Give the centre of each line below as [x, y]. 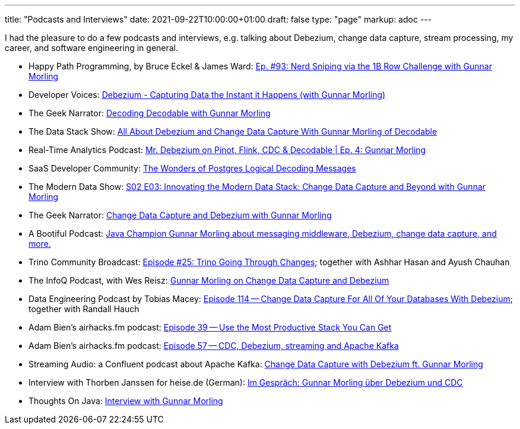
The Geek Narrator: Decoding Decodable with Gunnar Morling [150, 113]
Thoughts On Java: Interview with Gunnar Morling [126, 401]
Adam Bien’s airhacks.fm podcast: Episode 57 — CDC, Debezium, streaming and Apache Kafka [214, 346]
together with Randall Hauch [84, 309]
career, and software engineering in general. [92, 48]
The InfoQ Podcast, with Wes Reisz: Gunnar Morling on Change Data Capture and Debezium [209, 280]
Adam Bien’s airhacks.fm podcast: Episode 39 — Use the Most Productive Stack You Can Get [210, 327]
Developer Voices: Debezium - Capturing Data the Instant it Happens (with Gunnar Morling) [207, 95]
